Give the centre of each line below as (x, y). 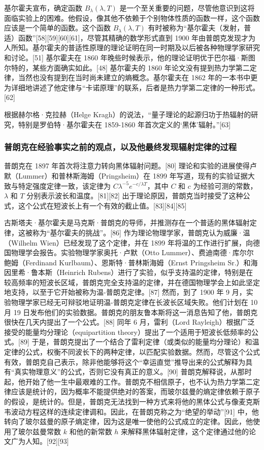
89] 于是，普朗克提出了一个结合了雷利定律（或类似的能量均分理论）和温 (140, 342)
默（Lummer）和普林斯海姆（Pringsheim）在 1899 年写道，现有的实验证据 (126, 175)
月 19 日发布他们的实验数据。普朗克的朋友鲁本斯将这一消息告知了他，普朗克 (131, 312)
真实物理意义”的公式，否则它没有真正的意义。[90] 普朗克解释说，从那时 (133, 372)
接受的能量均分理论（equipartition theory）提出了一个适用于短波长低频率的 (128, 332)
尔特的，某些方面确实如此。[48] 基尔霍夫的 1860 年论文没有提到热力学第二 (127, 67)
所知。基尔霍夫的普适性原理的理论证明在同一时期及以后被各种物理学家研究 (135, 47)
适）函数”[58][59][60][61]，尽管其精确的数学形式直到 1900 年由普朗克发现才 (126, 37)
